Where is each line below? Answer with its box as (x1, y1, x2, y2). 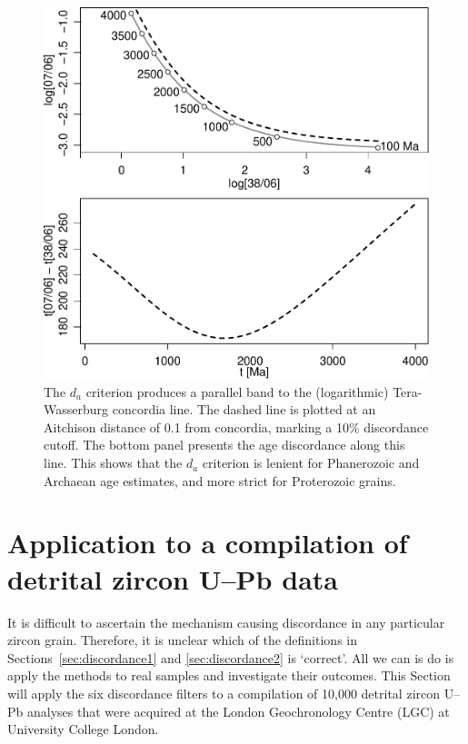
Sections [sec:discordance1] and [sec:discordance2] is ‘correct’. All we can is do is (7, 648, 454, 667)
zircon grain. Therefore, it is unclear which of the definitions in (7, 630, 357, 650)
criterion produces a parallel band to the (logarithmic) (85, 382, 389, 401)
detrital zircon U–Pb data (7, 560, 338, 597)
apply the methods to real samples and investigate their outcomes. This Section (7, 666, 451, 685)
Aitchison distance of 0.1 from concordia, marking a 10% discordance (44, 417, 429, 436)
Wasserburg (44, 400, 109, 419)
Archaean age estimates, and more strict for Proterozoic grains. (44, 471, 396, 490)
